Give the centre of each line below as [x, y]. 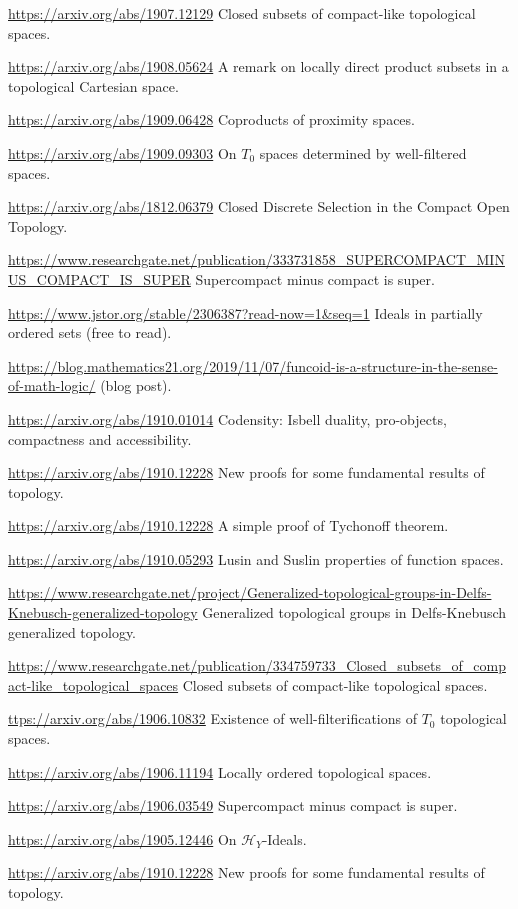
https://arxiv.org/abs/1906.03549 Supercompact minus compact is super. [233, 805]
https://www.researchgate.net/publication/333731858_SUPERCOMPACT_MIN [256, 259]
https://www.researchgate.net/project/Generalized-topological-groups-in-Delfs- [250, 592]
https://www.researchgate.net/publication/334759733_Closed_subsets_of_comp [257, 665]
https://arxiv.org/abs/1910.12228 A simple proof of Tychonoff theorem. [228, 525]
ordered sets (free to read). [90, 332]
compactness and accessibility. [100, 438]
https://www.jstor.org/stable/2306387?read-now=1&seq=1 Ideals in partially [245, 312]
